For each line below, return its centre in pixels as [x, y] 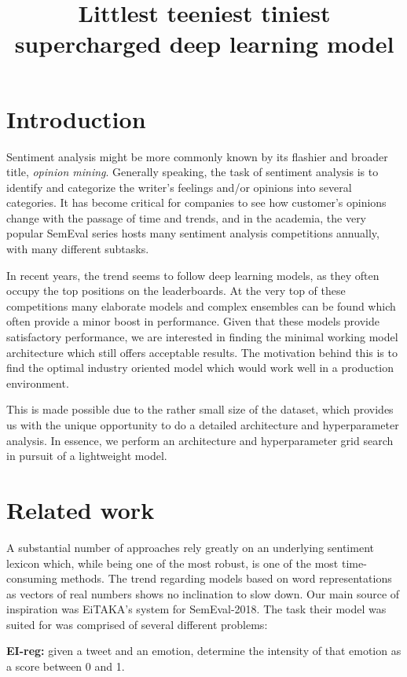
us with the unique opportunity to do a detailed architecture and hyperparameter [203, 425]
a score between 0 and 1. [66, 666]
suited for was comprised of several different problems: [137, 624]
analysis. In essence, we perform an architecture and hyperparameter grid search [200, 440]
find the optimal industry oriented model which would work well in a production [200, 368]
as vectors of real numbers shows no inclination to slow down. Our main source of [203, 593]
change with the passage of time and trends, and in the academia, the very [187, 217]
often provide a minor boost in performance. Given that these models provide [193, 321]
